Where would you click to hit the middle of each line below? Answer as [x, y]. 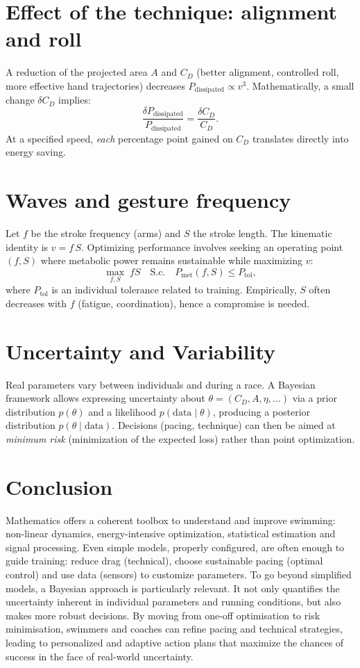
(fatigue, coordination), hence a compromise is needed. [194, 303]
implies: [75, 100]
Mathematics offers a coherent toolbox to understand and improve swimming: [171, 520]
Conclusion [59, 486]
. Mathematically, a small [300, 85]
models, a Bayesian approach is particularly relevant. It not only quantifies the [173, 588]
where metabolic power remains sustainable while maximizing [171, 260]
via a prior [315, 398]
